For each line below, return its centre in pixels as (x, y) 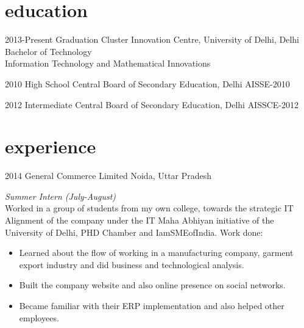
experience (51, 146)
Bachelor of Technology (48, 51)
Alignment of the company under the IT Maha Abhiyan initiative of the (140, 220)
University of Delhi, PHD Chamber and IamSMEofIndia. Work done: (134, 232)
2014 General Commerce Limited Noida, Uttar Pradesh (108, 176)
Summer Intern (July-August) (61, 196)
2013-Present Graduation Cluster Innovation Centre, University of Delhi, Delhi (152, 39)
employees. (39, 317)
